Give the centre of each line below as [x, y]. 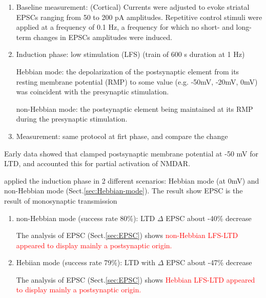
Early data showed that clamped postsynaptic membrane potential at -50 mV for [131, 153]
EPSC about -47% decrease [209, 262]
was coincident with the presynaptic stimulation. [93, 92]
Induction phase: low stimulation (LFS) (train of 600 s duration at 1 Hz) [130, 54]
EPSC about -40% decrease [209, 218]
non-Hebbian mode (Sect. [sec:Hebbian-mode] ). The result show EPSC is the [124, 191]
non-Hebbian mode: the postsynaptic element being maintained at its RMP [135, 108]
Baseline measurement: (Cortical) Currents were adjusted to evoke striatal [133, 7]
